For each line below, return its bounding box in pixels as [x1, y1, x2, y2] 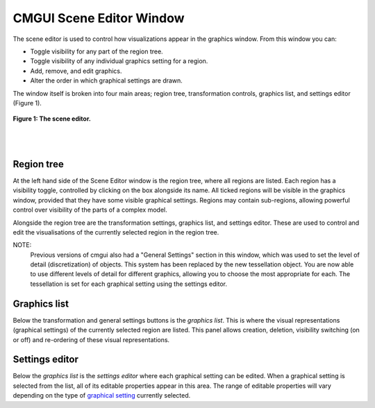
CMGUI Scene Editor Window [12, 10, 185, 26]
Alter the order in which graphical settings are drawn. [30, 76, 183, 85]
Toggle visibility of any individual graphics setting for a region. [30, 57, 208, 65]
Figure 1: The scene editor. [12, 114, 92, 123]
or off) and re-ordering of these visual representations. [12, 335, 170, 343]
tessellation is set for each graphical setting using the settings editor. [30, 280, 227, 288]
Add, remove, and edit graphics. [30, 67, 122, 75]
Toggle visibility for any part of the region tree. [30, 47, 163, 56]
